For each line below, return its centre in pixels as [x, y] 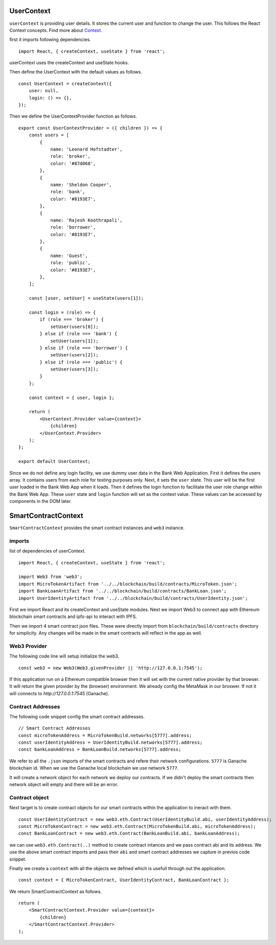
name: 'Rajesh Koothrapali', [86, 220]
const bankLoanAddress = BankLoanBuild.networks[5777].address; [100, 750]
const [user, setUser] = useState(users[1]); [86, 298]
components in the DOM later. [41, 501]
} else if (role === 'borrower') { [84, 348]
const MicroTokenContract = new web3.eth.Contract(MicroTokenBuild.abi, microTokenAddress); [137, 826]
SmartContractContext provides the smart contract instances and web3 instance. [97, 528]
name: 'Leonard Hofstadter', [86, 149]
